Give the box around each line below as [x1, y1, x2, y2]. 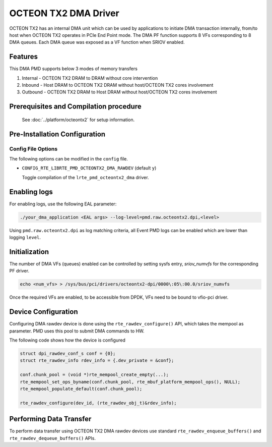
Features [9, 52, 38, 61]
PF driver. [9, 268, 30, 274]
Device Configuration [9, 308, 78, 316]
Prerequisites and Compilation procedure [9, 102, 142, 111]
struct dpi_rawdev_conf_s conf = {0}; [20, 351, 116, 356]
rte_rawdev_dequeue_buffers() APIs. [9, 435, 96, 441]
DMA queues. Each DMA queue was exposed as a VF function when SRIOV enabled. [9, 39, 185, 45]
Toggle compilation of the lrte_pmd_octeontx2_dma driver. [22, 174, 149, 180]
